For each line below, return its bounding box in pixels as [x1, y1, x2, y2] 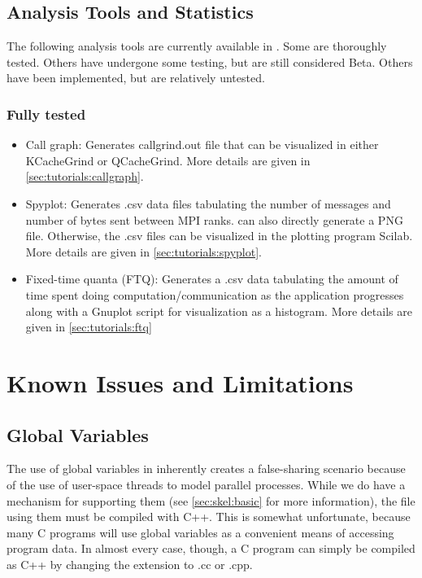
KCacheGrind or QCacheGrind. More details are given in [25, 151, 311, 169]
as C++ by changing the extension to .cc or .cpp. [7, 555, 253, 572]
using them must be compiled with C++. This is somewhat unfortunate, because [7, 508, 411, 525]
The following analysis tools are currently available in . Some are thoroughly [7, 37, 387, 55]
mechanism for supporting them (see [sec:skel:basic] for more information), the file [7, 492, 415, 509]
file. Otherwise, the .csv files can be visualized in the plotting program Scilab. [25, 227, 413, 244]
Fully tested [7, 103, 86, 124]
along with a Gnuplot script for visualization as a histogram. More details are [25, 302, 412, 319]
